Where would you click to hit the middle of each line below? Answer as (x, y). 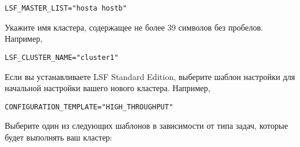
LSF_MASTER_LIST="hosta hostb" (66, 8)
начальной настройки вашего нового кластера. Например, (108, 88)
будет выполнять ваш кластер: (59, 137)
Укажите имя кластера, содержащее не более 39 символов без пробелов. (134, 27)
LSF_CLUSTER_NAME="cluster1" (62, 57)
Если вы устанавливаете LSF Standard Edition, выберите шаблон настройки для (150, 76)
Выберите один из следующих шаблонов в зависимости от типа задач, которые (146, 126)
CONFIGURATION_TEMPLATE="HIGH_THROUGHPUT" (89, 107)
